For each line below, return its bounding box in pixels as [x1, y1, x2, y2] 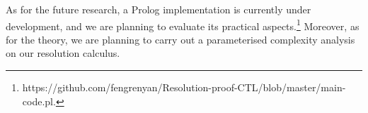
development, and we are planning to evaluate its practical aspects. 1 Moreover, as [6, 16, 360, 33]
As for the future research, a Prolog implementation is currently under [6, 2, 311, 16]
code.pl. [22, 93, 56, 108]
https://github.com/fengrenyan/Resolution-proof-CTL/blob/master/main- [22, 80, 346, 95]
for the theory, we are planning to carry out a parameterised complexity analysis [6, 32, 355, 46]
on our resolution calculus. [6, 46, 120, 60]
